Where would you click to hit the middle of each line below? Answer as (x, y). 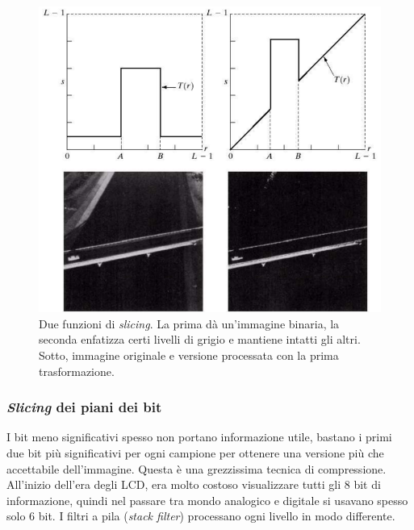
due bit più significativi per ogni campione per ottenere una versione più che (195, 452)
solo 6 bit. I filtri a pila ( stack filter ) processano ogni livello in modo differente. (201, 516)
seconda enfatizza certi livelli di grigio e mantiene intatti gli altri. (200, 339)
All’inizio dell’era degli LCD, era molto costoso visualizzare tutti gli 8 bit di (194, 484)
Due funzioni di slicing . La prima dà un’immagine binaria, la (189, 323)
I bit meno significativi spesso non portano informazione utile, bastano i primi (199, 437)
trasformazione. (77, 371)
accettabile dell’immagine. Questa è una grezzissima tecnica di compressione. (197, 468)
